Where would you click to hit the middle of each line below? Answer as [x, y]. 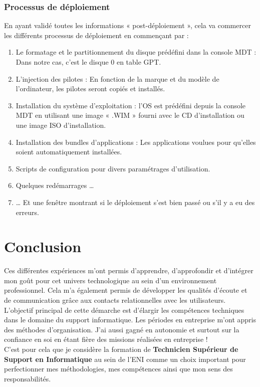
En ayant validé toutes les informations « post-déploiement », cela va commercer [127, 25]
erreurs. [27, 212]
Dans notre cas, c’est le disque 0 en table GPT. [88, 62]
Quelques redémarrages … [55, 185]
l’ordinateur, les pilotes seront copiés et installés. [90, 88]
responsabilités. [28, 378]
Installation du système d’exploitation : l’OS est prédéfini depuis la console [131, 105]
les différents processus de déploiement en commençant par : [96, 35]
